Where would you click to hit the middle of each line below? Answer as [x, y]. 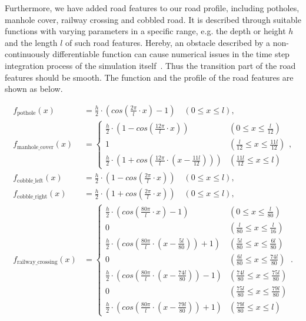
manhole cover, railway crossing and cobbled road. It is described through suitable [153, 19]
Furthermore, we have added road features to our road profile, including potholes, [152, 8]
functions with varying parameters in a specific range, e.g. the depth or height [145, 31]
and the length [31, 42]
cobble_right [32, 196]
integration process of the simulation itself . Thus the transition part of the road [150, 65]
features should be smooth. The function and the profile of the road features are [149, 77]
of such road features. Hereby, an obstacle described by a [168, 42]
